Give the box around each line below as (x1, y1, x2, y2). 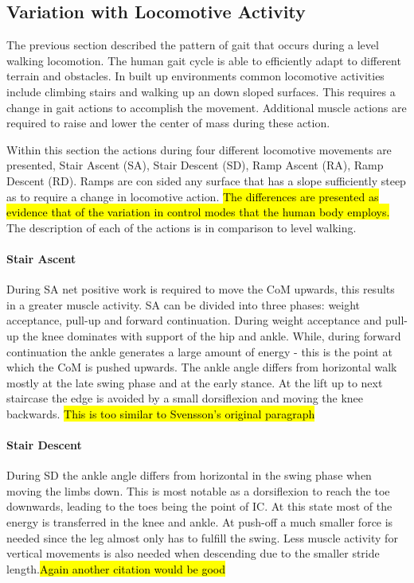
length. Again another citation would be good (6, 560, 226, 577)
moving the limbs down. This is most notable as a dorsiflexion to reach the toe (6, 482, 390, 499)
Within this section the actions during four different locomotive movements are (6, 141, 392, 157)
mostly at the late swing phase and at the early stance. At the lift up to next (6, 374, 383, 391)
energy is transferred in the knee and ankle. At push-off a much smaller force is (6, 514, 393, 531)
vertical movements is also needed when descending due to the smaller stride (6, 545, 380, 562)
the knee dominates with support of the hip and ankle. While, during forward (22, 327, 401, 344)
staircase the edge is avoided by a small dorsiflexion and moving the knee (6, 390, 364, 406)
